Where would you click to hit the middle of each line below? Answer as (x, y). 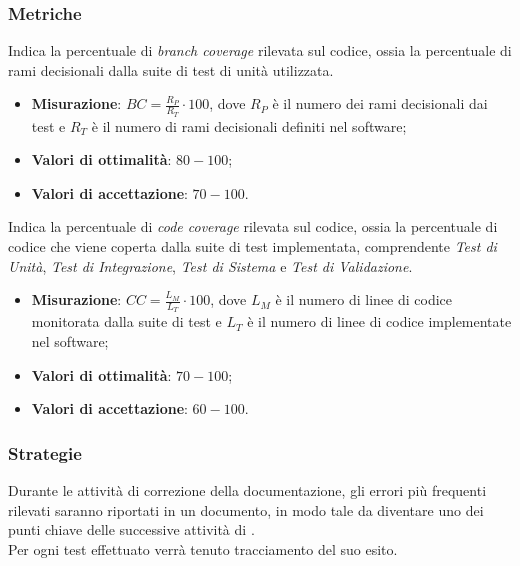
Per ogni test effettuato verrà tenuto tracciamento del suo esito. (203, 548)
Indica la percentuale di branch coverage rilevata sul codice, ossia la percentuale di (260, 50)
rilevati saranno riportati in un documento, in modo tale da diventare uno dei (246, 509)
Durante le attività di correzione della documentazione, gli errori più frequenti (247, 490)
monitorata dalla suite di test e (126, 321)
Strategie (45, 452)
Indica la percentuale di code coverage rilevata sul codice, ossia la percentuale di (253, 226)
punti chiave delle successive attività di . (131, 529)
